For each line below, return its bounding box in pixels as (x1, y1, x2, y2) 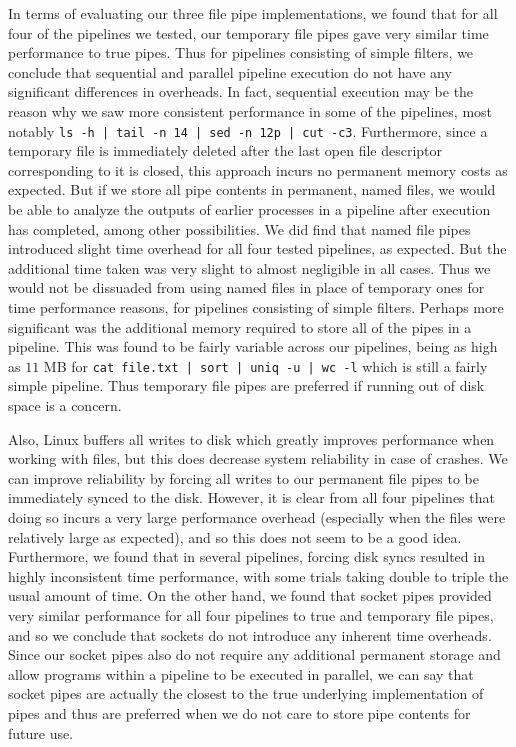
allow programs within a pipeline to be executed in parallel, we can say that (8, 663, 474, 684)
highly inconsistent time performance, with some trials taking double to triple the (8, 565, 509, 586)
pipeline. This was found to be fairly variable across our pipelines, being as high (8, 336, 498, 357)
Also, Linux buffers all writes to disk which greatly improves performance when (8, 428, 495, 449)
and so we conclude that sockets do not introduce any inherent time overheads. (8, 624, 492, 645)
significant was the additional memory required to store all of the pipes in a (8, 316, 472, 337)
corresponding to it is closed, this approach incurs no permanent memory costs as (8, 159, 508, 180)
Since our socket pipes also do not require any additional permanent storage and (8, 644, 501, 665)
